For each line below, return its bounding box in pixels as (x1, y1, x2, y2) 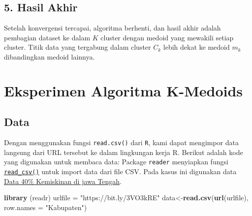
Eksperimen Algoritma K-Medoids (4, 80, 243, 100)
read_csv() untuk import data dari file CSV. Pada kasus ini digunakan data (4, 166, 237, 177)
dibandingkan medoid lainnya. (4, 51, 95, 62)
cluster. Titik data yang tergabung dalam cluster (4, 42, 151, 52)
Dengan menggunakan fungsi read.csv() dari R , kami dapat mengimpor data (4, 137, 239, 148)
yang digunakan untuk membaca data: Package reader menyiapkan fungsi (4, 156, 228, 167)
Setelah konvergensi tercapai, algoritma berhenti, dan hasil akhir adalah (4, 23, 221, 33)
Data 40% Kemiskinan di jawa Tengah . (4, 176, 122, 186)
